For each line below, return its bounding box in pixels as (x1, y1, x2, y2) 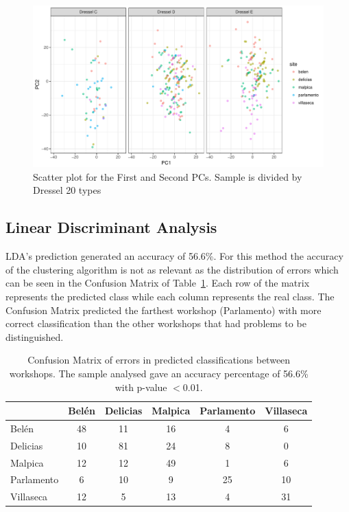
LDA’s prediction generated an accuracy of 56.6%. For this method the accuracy (5, 249, 344, 263)
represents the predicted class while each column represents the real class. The (5, 289, 335, 303)
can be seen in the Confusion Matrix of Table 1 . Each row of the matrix (5, 276, 310, 290)
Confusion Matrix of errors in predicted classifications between (27, 353, 291, 367)
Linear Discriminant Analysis (5, 216, 217, 238)
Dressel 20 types (33, 183, 101, 197)
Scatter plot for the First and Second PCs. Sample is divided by (33, 169, 302, 183)
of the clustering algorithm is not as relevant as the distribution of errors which (5, 262, 339, 276)
